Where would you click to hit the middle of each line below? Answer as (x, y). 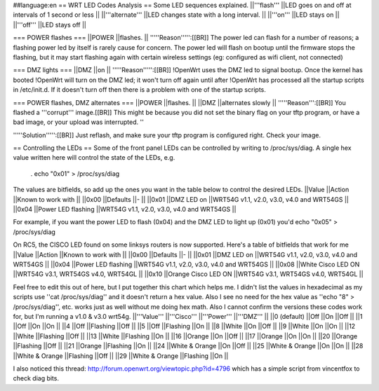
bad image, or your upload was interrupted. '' (78, 122)
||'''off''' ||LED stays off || (50, 25)
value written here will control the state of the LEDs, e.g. (94, 158)
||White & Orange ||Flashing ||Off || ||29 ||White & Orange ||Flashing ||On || (121, 356)
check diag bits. (36, 378)
